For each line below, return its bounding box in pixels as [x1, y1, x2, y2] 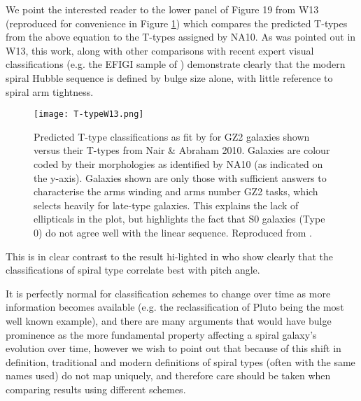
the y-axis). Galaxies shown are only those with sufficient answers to [34, 170, 327, 185]
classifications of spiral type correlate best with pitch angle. [6, 262, 260, 277]
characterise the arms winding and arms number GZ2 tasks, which [34, 184, 318, 199]
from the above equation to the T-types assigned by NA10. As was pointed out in [6, 29, 356, 44]
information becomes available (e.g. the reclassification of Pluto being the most [6, 300, 344, 314]
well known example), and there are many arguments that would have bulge [6, 313, 332, 328]
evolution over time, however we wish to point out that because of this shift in [6, 341, 341, 356]
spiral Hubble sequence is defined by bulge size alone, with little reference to [6, 70, 333, 85]
